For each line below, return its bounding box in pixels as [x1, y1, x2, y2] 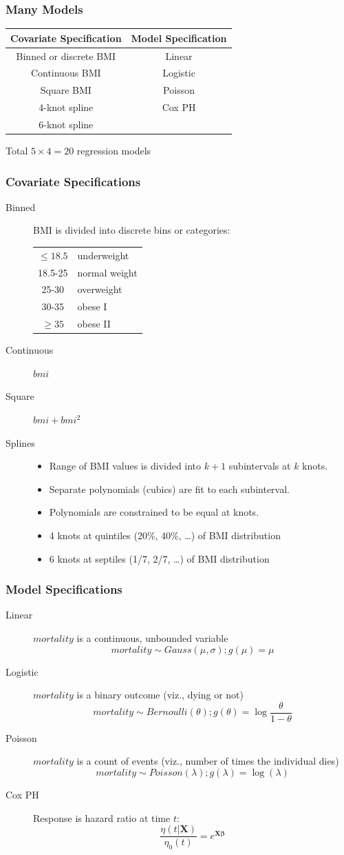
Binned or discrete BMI [16, 48, 116, 63]
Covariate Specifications [6, 172, 141, 190]
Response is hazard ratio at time [33, 810, 171, 825]
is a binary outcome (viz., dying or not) [76, 687, 244, 702]
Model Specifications [6, 581, 122, 598]
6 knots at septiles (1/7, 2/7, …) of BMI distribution [49, 551, 270, 565]
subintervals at [228, 459, 291, 473]
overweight [77, 282, 122, 296]
